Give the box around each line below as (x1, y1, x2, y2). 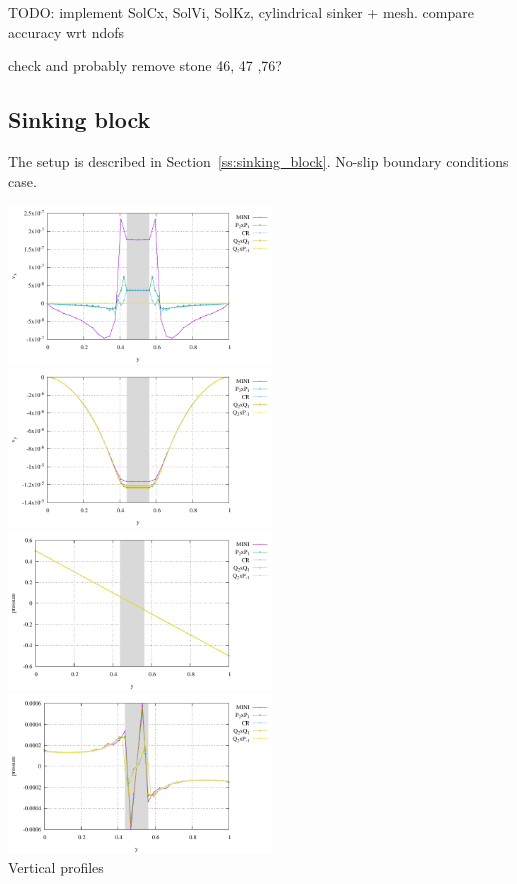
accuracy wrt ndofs (8, 21, 125, 42)
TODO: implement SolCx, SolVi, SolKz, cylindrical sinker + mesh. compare (8, 2, 474, 22)
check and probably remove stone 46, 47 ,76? (8, 55, 282, 76)
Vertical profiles (8, 857, 104, 878)
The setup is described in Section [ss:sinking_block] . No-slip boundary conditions (8, 150, 509, 171)
